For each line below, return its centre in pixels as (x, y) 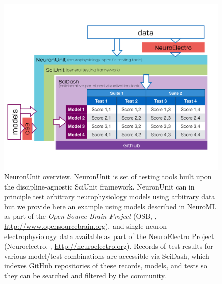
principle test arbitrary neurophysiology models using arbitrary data (110, 196)
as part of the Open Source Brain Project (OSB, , (80, 216)
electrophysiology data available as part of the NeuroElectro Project (109, 236)
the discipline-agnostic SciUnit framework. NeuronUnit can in (99, 186)
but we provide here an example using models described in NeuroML (110, 206)
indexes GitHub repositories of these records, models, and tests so (106, 266)
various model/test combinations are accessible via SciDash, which (107, 255)
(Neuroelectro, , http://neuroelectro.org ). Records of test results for (109, 246)
